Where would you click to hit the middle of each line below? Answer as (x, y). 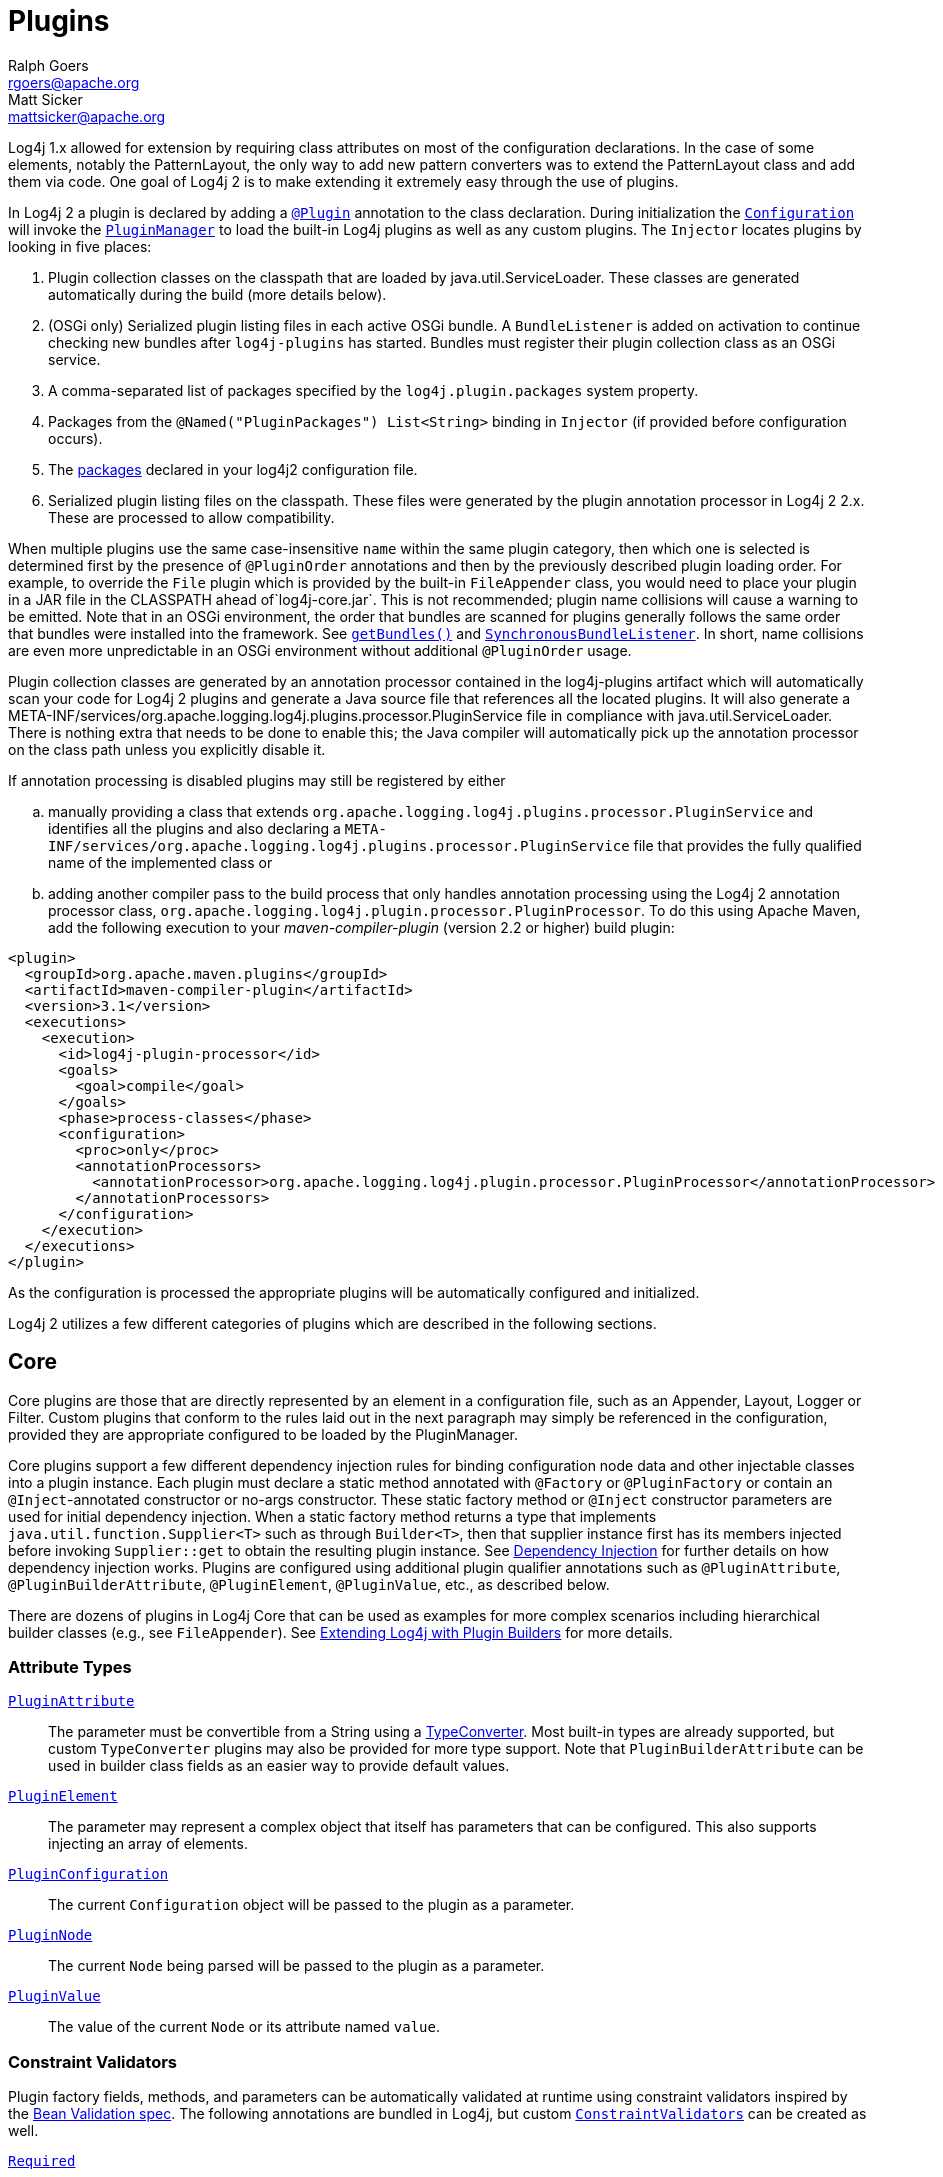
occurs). (75, 438)
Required (42, 2161)
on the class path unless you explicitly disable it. (167, 749)
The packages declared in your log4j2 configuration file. (233, 469)
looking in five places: (80, 246)
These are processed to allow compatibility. (191, 517)
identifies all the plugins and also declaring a (194, 828)
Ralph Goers (48, 65)
